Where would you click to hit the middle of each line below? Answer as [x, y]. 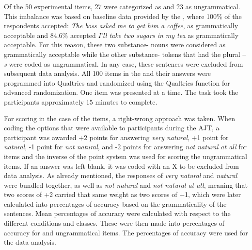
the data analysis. [30, 242]
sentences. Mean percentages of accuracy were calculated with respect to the [117, 213]
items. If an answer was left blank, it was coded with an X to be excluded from [121, 166]
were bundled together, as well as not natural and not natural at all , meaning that [126, 185]
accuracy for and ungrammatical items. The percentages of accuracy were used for [126, 232]
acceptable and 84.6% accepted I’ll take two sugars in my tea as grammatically [121, 35]
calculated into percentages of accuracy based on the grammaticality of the [115, 204]
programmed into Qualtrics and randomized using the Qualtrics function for [117, 82]
